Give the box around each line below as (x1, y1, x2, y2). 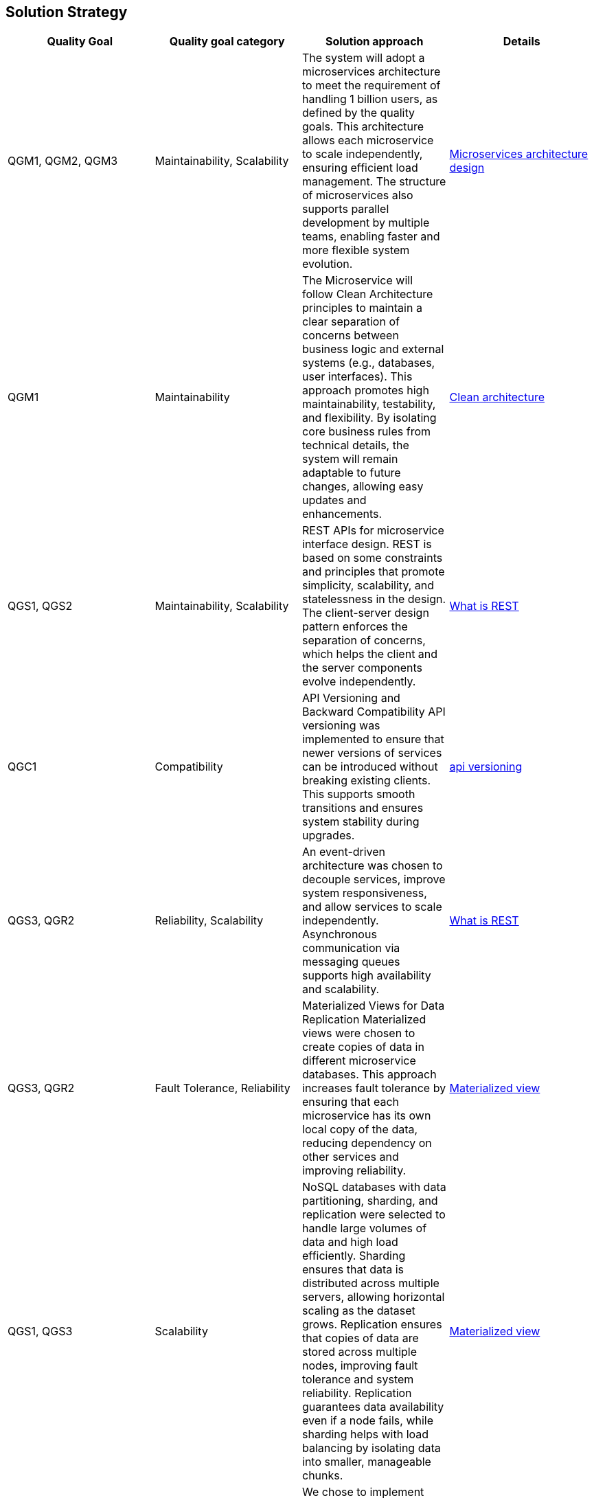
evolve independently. (302, 674, 416, 689)
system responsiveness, (302, 886, 427, 900)
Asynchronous (302, 927, 377, 942)
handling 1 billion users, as (302, 92, 438, 106)
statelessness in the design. (302, 592, 446, 606)
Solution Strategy (5, 3, 128, 21)
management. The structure (302, 174, 446, 189)
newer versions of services (302, 746, 442, 760)
